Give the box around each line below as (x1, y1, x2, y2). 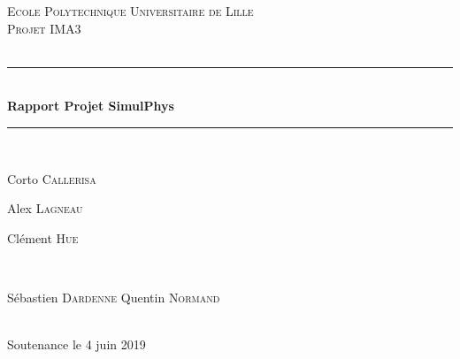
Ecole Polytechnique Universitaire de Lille (7, 2, 254, 19)
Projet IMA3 (7, 19, 81, 37)
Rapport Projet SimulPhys (7, 96, 174, 115)
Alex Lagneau (7, 199, 83, 218)
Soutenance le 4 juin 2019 (7, 335, 146, 354)
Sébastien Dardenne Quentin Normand (7, 287, 220, 306)
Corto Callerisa (7, 169, 96, 187)
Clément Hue (7, 228, 79, 247)
